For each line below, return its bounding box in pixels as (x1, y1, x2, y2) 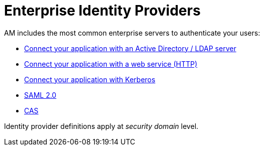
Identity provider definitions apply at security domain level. (4, 121, 199, 130)
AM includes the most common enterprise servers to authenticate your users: (4, 28, 260, 37)
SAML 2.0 (24, 90, 57, 99)
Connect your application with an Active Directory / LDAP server (24, 44, 236, 53)
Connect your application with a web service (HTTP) (24, 59, 198, 68)
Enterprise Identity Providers (4, 2, 201, 19)
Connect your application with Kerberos (24, 75, 156, 84)
